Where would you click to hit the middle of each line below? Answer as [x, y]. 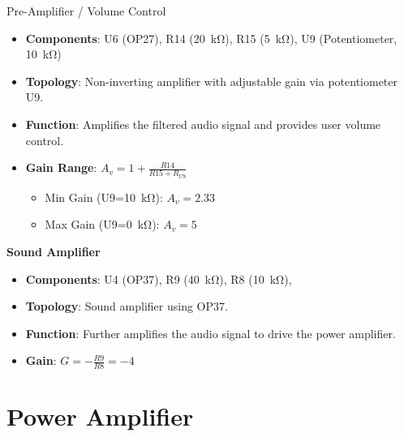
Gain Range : [61, 167]
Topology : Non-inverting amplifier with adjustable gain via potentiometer [212, 81]
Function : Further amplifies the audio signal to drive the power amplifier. [211, 333]
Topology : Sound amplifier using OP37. [127, 306]
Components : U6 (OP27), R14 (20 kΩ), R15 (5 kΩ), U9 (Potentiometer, [211, 38]
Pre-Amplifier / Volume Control [86, 11]
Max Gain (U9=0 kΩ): [102, 224]
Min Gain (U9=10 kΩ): [104, 197]
